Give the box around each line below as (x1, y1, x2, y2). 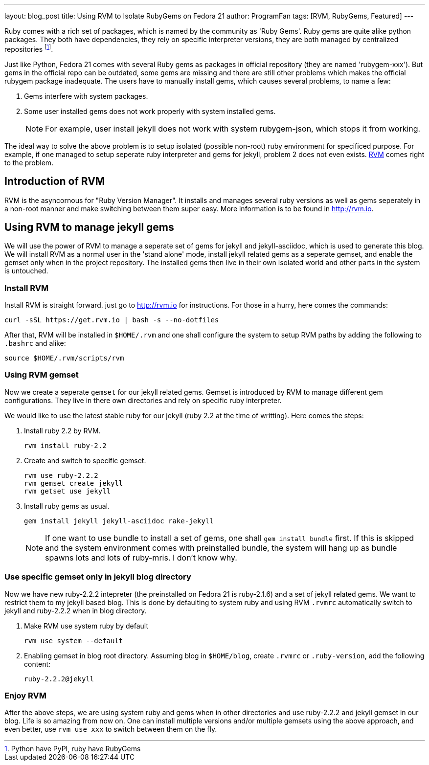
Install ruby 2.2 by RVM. (24, 426, 101, 435)
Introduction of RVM (4, 175, 105, 188)
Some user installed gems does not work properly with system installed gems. (24, 107, 276, 115)
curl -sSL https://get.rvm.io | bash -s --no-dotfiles (4, 316, 219, 324)
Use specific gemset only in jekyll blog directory (4, 572, 191, 582)
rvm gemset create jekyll (24, 479, 123, 487)
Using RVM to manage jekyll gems (4, 221, 174, 233)
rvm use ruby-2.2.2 (24, 471, 98, 479)
